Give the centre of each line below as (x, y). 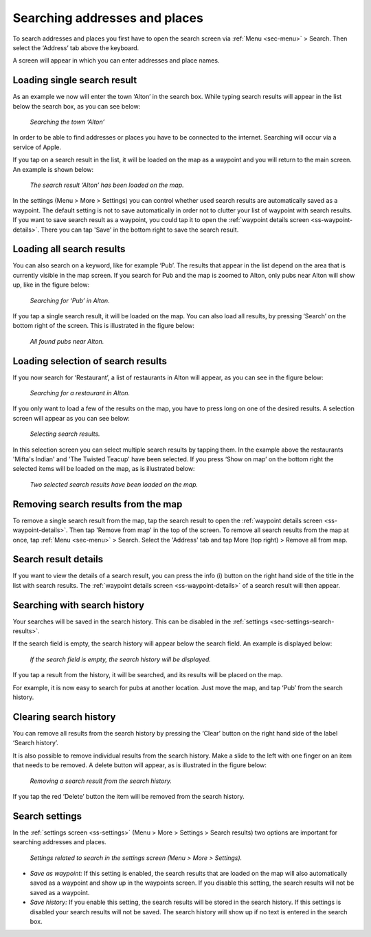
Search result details (58, 559)
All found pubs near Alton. (67, 341)
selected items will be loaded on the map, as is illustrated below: (104, 469)
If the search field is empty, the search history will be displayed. (120, 659)
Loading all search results (69, 249)
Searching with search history (78, 605)
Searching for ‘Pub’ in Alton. (70, 300)
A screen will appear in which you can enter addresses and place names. (116, 60)
